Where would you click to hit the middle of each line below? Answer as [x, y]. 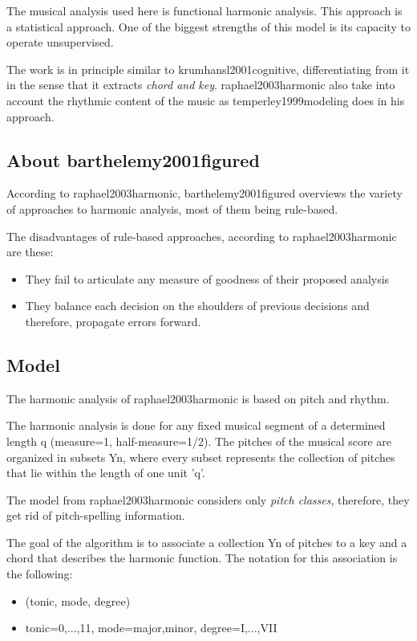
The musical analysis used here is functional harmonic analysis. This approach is [204, 10]
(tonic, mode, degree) [78, 600]
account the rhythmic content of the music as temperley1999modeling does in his [206, 100]
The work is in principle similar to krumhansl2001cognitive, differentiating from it [208, 69]
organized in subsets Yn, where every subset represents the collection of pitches [201, 457]
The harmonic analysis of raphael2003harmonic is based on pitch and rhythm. [198, 398]
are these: [30, 252]
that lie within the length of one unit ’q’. [106, 473]
